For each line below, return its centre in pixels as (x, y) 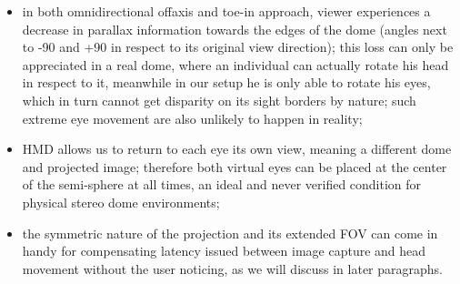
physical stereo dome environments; (121, 202)
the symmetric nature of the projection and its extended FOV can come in (230, 233)
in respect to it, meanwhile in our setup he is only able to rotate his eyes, (226, 82)
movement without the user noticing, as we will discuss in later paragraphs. (233, 268)
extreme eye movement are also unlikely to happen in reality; (192, 118)
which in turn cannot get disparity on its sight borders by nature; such (219, 100)
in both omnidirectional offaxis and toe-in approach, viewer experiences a (226, 11)
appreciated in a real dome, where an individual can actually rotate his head (235, 64)
